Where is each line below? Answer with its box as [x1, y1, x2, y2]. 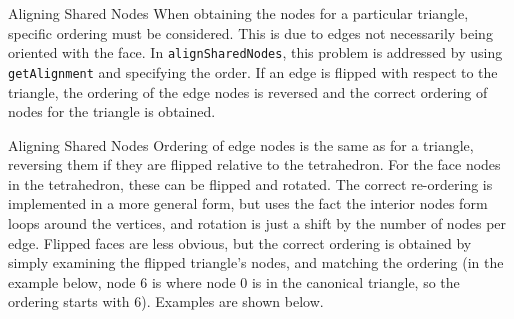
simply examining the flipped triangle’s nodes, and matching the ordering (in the [8, 252, 504, 273]
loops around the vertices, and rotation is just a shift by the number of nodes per [8, 213, 507, 234]
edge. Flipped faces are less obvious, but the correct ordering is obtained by [8, 232, 472, 253]
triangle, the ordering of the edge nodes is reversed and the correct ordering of [8, 81, 488, 102]
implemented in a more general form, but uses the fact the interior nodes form [8, 193, 488, 214]
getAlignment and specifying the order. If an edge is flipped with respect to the [8, 61, 498, 82]
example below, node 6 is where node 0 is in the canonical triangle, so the [8, 271, 460, 292]
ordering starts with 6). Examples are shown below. [8, 291, 324, 312]
